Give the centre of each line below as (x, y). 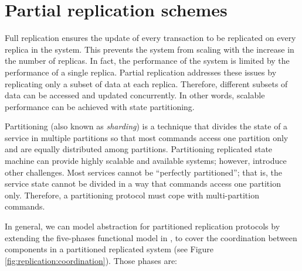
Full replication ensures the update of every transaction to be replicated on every (150, 38)
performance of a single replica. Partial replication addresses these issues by (141, 72)
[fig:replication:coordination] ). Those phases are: (91, 260)
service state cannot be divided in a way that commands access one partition (143, 183)
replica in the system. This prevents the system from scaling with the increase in (150, 49)
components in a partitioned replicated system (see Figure (109, 249)
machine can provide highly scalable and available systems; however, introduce (146, 161)
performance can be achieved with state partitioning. (100, 106)
